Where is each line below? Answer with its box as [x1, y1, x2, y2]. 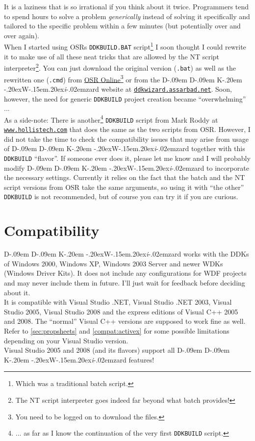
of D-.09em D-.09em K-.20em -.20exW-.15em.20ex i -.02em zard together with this [4, 143, 245, 154]
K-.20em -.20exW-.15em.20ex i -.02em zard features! [4, 354, 154, 364]
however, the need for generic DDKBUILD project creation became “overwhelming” [4, 93, 246, 104]
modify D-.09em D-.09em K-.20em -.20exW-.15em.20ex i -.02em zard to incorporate [4, 162, 249, 173]
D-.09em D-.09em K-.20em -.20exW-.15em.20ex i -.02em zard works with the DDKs [4, 249, 249, 259]
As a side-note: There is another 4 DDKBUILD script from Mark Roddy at [4, 113, 218, 125]
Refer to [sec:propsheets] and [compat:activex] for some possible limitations [4, 325, 229, 336]
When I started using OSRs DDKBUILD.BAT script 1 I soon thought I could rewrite [4, 40, 246, 52]
